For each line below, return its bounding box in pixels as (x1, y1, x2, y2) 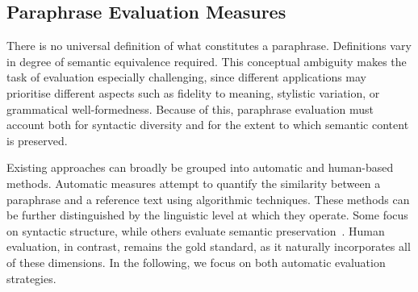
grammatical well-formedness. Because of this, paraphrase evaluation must (6, 100, 374, 117)
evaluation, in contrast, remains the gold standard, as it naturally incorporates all (6, 238, 411, 255)
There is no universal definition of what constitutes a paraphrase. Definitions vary (6, 37, 412, 54)
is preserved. (6, 131, 68, 148)
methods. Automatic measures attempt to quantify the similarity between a (6, 174, 381, 191)
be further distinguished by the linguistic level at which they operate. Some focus (6, 206, 408, 223)
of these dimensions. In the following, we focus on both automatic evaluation (6, 253, 386, 270)
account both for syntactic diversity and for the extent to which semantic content (6, 116, 409, 133)
